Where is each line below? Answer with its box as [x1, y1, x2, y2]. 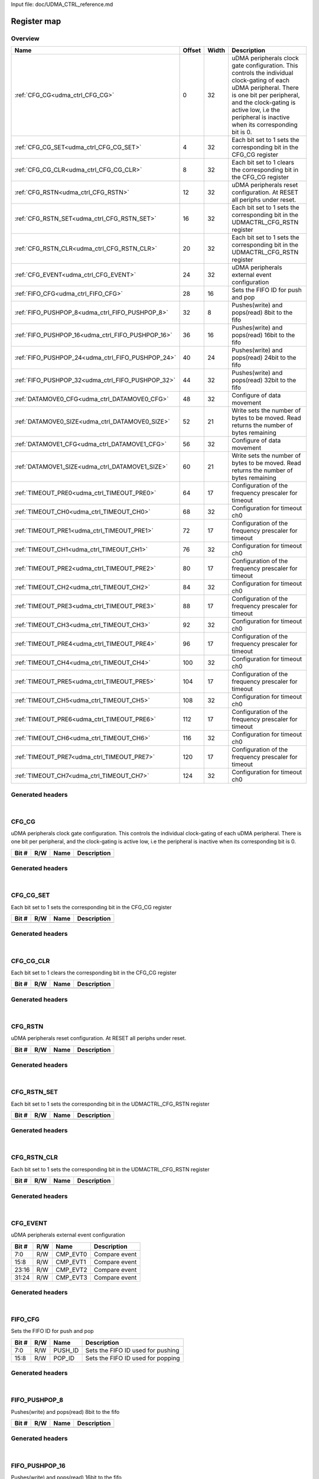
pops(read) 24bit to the [231, 354, 297, 362]
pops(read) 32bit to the [231, 376, 297, 385]
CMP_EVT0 [55, 1250, 87, 1258]
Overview [11, 34, 40, 43]
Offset [183, 46, 201, 54]
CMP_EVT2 [55, 1265, 87, 1274]
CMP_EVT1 [55, 1258, 86, 1266]
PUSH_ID [53, 1346, 79, 1354]
